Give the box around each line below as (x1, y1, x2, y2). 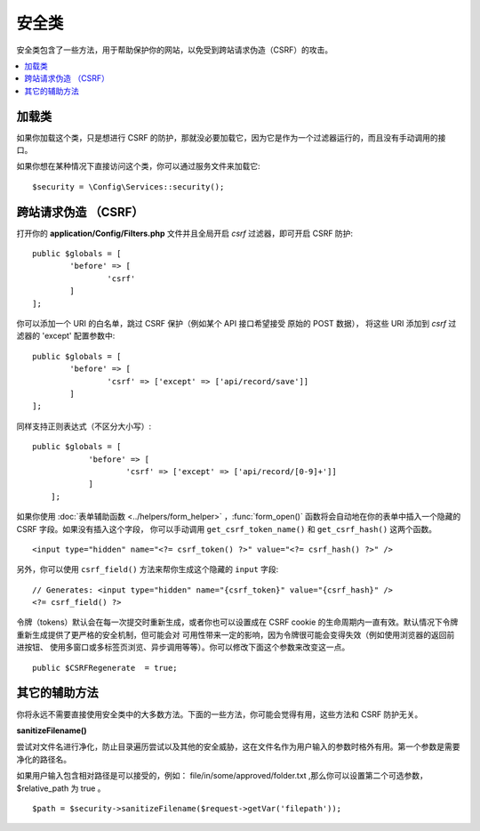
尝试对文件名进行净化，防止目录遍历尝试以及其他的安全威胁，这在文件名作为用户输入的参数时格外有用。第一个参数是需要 (16, 741, 460, 752)
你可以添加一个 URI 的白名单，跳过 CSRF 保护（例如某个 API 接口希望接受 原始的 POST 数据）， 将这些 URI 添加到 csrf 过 (16, 319, 457, 329)
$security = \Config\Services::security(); (32, 182, 225, 191)
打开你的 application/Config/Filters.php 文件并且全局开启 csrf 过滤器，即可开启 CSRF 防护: (16, 228, 354, 238)
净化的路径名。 (16, 754, 71, 764)
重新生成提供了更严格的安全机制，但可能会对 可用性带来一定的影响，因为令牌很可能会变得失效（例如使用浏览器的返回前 (16, 629, 455, 640)
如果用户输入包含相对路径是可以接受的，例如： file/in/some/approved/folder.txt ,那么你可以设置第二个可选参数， (16, 770, 428, 781)
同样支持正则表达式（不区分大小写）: (16, 421, 152, 432)
